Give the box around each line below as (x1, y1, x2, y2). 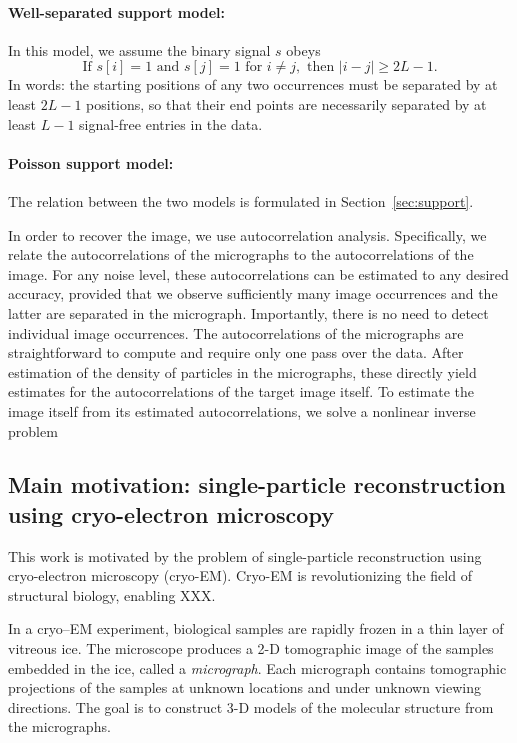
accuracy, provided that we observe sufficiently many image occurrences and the (8, 283, 498, 304)
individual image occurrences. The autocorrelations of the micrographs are (8, 322, 464, 343)
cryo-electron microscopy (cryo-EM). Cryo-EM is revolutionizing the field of (8, 565, 472, 586)
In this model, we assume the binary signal (8, 39, 271, 60)
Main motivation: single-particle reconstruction (8, 469, 506, 500)
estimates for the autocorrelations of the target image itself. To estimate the (8, 381, 474, 402)
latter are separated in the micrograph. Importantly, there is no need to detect (8, 302, 489, 323)
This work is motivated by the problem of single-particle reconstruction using (8, 545, 482, 566)
